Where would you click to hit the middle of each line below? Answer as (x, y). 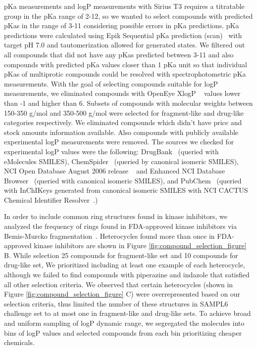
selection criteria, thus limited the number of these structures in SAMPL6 (116, 303)
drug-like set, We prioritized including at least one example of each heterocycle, (125, 265)
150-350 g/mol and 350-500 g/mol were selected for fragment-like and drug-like (124, 112)
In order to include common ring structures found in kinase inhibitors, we (116, 216)
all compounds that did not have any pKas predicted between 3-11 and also (119, 54)
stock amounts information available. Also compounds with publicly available (121, 132)
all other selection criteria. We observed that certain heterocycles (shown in (119, 284)
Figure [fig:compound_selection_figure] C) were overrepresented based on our (122, 294)
